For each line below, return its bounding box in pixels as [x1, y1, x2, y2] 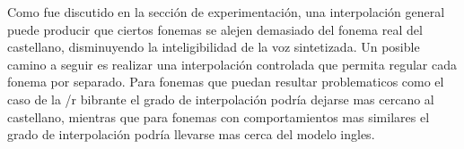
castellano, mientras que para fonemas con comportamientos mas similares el [7, 107, 430, 126]
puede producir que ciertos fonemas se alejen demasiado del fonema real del [7, 20, 423, 38]
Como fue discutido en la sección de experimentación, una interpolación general [7, 3, 445, 21]
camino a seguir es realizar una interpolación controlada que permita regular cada [7, 54, 457, 73]
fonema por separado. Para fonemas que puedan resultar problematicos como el [7, 72, 444, 91]
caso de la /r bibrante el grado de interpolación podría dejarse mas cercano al [7, 89, 434, 108]
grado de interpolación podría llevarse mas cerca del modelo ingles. [7, 125, 375, 144]
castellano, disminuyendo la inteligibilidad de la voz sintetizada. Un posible [7, 37, 420, 56]
